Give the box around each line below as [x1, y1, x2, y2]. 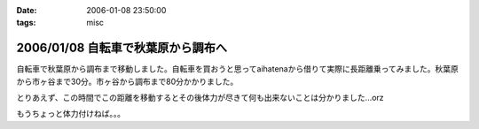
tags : [16, 18, 36, 28]
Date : [16, 5, 37, 15]
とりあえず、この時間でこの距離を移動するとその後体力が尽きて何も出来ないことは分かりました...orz [16, 93, 385, 103]
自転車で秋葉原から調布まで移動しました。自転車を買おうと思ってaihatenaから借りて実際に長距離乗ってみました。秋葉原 [16, 64, 459, 74]
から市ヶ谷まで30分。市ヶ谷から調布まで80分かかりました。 [16, 76, 239, 87]
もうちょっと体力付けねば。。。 [16, 109, 126, 119]
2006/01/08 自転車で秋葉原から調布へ [16, 41, 228, 56]
